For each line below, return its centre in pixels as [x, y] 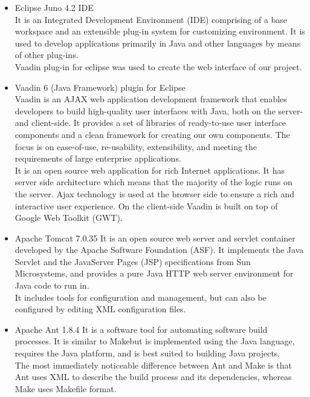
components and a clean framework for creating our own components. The [152, 134]
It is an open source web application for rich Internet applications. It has [150, 170]
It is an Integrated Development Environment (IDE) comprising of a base [151, 19]
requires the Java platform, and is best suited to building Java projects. [147, 353]
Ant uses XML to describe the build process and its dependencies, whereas [153, 377]
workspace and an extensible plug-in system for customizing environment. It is [160, 31]
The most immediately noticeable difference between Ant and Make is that [153, 365]
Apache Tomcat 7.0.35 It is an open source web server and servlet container [155, 238]
